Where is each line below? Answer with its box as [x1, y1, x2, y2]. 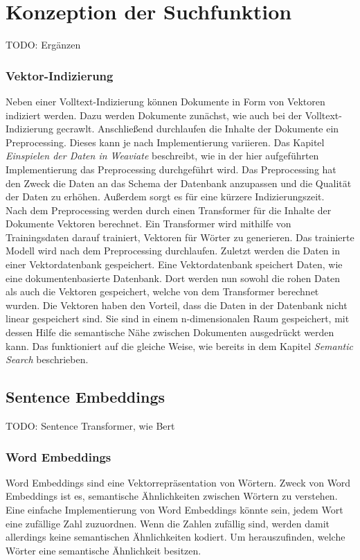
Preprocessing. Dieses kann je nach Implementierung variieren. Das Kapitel [6, 134, 325, 149]
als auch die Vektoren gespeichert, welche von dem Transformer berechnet [6, 284, 319, 299]
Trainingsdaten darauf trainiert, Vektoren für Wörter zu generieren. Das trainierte [6, 229, 354, 244]
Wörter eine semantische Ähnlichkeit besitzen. [6, 543, 201, 557]
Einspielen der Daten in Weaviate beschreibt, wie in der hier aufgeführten [6, 148, 319, 163]
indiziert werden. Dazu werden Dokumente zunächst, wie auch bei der [6, 107, 302, 122]
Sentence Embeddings [6, 386, 165, 408]
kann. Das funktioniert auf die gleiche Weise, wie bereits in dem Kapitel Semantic [6, 338, 353, 353]
